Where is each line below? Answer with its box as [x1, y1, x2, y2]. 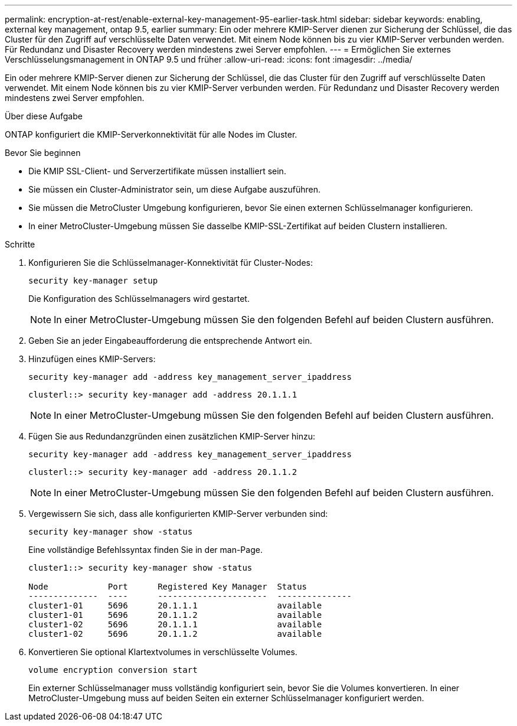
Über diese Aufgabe [5, 111, 83, 121]
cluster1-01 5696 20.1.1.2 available [28, 610, 322, 620]
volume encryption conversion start [28, 665, 198, 675]
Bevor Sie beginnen [5, 148, 81, 158]
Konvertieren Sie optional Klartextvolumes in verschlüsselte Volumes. [28, 647, 297, 657]
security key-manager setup [28, 276, 158, 285]
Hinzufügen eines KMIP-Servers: [28, 354, 156, 364]
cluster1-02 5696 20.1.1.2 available [28, 629, 322, 639]
